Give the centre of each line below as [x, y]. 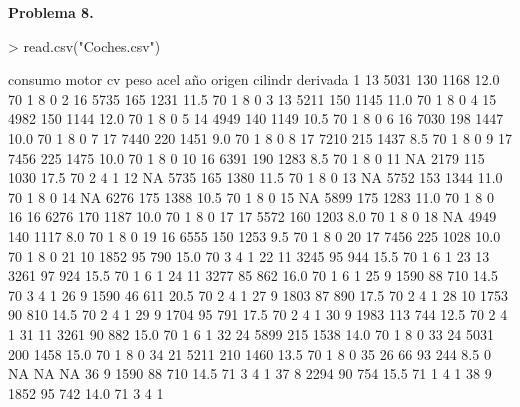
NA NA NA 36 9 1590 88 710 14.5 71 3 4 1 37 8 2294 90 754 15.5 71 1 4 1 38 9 [250, 373]
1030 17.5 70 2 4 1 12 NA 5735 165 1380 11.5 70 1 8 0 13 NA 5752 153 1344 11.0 [255, 177]
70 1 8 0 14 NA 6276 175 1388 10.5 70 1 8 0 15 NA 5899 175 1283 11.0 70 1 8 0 [251, 196]
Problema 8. [51, 12]
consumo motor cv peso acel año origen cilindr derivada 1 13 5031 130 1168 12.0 [254, 79]
